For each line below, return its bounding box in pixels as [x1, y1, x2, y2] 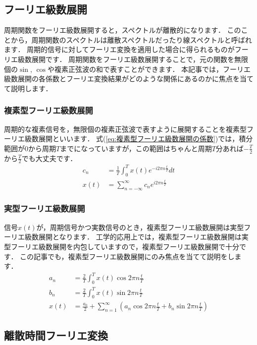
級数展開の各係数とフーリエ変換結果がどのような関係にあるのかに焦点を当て [4, 73, 254, 84]
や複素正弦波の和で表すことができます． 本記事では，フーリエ [48, 63, 251, 74]
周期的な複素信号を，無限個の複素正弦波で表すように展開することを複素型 [4, 123, 247, 134]
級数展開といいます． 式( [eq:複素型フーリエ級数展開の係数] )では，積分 [24, 133, 253, 144]
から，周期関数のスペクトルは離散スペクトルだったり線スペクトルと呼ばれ [10, 34, 252, 45]
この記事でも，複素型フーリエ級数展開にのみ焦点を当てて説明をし [20, 251, 235, 261]
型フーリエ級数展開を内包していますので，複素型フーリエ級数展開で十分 [4, 241, 240, 251]
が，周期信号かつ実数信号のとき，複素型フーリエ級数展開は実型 [36, 222, 244, 232]
